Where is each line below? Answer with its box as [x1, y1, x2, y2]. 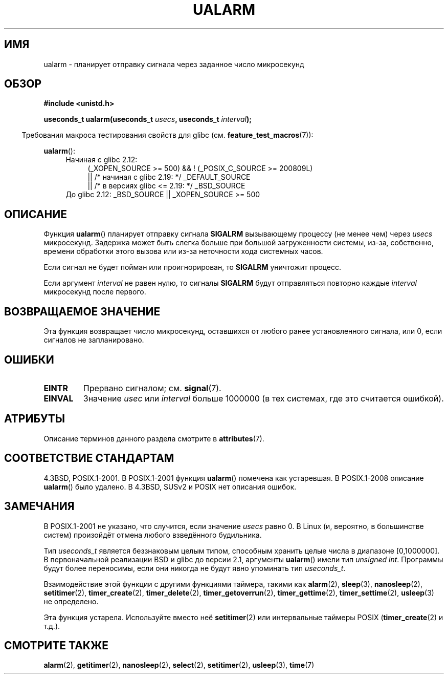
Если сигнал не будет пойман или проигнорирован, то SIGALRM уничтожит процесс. [43, 263, 341, 272]
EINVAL [43, 393, 74, 404]
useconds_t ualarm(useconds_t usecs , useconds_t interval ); [43, 115, 252, 124]
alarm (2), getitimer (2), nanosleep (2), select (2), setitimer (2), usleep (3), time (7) [43, 661, 315, 670]
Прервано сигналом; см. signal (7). [83, 383, 221, 393]
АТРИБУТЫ [4, 412, 65, 426]
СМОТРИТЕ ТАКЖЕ [4, 639, 109, 652]
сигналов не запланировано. [43, 335, 144, 345]
